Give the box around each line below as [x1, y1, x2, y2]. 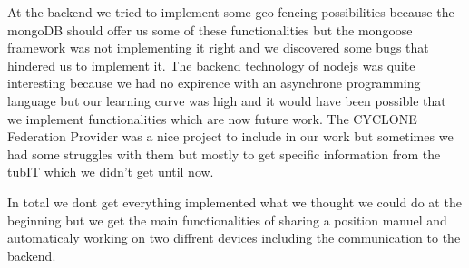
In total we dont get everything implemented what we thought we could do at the [7, 192, 462, 211]
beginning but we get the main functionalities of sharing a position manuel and [7, 210, 447, 229]
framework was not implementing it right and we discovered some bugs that [7, 38, 429, 57]
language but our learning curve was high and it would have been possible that [7, 91, 446, 110]
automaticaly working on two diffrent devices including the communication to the [7, 228, 461, 247]
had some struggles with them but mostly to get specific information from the [7, 144, 441, 163]
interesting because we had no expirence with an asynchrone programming [7, 73, 421, 92]
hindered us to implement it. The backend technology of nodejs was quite [7, 55, 415, 74]
